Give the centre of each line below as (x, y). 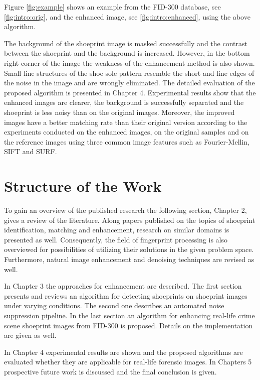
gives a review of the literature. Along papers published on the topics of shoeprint (130, 220)
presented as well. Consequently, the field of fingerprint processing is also (116, 239)
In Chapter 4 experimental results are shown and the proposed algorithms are (123, 352)
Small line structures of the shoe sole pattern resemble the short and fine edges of (129, 73)
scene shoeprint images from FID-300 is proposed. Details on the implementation (128, 325)
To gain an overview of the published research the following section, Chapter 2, (125, 210)
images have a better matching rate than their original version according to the (126, 122)
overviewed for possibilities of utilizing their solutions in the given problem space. (129, 249)
